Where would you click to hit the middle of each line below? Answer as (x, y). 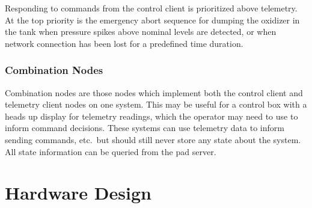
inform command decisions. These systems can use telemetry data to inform (145, 128)
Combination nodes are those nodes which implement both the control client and (154, 92)
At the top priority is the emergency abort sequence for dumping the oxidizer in (152, 20)
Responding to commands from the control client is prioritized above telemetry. (151, 8)
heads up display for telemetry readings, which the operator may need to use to (151, 116)
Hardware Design (78, 193)
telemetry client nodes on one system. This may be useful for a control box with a (156, 104)
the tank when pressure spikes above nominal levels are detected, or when (141, 32)
